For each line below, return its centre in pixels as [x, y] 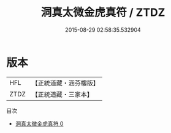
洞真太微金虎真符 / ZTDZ [103, 13]
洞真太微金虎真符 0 [39, 123]
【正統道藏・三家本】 [63, 94]
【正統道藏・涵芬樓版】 [66, 83]
